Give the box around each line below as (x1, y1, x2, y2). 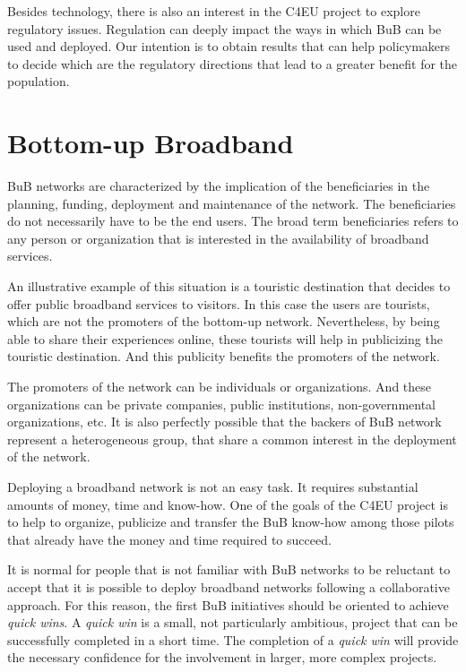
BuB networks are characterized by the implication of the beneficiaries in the (7, 177, 430, 195)
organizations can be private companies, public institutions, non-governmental (7, 394, 436, 413)
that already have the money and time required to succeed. (7, 530, 332, 548)
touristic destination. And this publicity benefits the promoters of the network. (7, 347, 440, 366)
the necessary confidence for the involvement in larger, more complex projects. (7, 648, 437, 667)
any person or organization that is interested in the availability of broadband (7, 228, 429, 247)
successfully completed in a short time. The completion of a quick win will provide (7, 630, 459, 649)
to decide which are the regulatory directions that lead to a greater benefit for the (7, 54, 458, 73)
